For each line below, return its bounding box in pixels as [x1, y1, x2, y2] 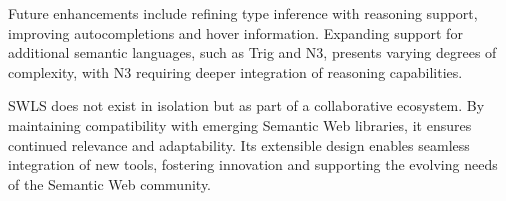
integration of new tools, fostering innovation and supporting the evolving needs [8, 154, 498, 175]
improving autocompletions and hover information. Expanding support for [8, 22, 463, 43]
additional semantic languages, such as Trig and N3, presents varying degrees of [8, 42, 497, 63]
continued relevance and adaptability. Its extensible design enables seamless [8, 134, 470, 155]
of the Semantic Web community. [8, 173, 211, 194]
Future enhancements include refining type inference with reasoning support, [8, 3, 478, 23]
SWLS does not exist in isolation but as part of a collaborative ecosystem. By [8, 95, 485, 116]
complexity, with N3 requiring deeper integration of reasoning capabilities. [8, 61, 463, 82]
